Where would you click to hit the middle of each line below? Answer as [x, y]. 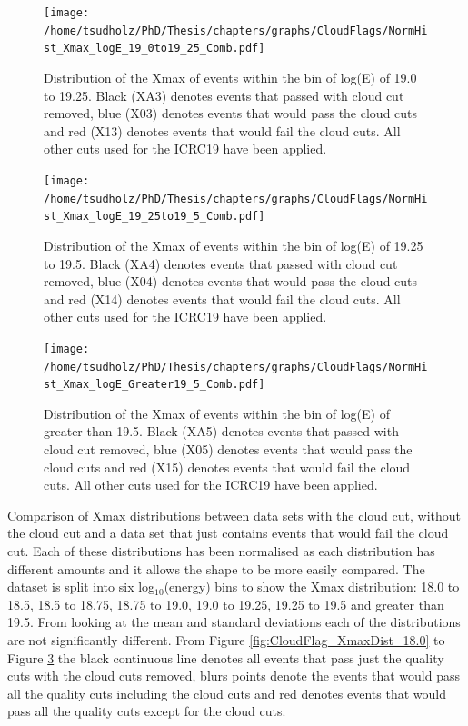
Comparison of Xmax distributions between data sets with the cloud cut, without [234, 515]
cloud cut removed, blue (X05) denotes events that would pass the [228, 449]
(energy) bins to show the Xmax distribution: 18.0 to [312, 587]
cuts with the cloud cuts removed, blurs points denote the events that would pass [234, 676]
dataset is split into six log [81, 587]
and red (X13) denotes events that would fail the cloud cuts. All [222, 130]
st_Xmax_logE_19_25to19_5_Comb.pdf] [154, 217]
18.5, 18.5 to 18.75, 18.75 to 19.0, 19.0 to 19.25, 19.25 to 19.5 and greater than [226, 604]
